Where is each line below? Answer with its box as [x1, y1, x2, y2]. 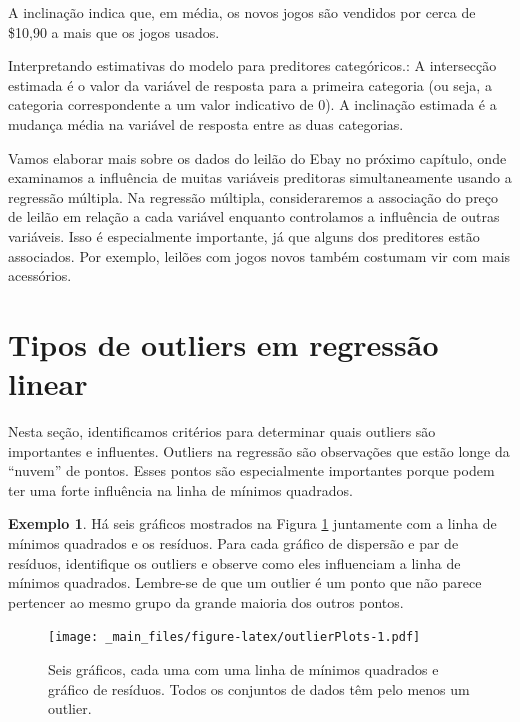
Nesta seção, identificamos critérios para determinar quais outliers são [8, 421, 436, 442]
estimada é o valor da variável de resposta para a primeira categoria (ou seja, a [8, 74, 492, 95]
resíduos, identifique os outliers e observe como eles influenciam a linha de [8, 552, 461, 573]
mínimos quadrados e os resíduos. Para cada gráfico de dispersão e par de [8, 533, 459, 553]
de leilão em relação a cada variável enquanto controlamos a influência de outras [8, 206, 500, 227]
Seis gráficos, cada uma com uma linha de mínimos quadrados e [48, 659, 439, 680]
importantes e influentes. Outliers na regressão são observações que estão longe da [8, 440, 510, 461]
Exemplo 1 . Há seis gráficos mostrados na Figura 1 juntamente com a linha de [8, 513, 497, 534]
